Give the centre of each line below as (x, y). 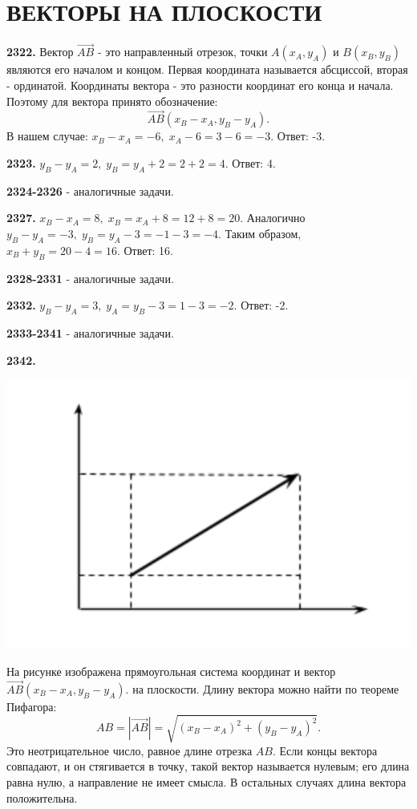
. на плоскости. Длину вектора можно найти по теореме (262, 688)
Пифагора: (32, 706)
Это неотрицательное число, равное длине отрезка (130, 750)
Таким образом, (263, 233)
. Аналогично (273, 218)
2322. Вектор (40, 52)
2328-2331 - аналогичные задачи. (90, 278)
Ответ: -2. (265, 305)
